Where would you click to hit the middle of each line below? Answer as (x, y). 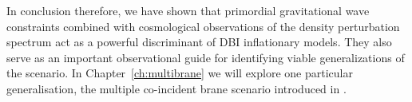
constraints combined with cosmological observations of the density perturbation (203, 26)
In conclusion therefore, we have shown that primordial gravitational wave (188, 10)
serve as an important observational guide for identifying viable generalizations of (206, 57)
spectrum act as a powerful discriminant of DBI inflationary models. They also (199, 42)
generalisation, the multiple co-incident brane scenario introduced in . (176, 88)
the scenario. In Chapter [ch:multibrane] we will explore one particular (180, 73)
